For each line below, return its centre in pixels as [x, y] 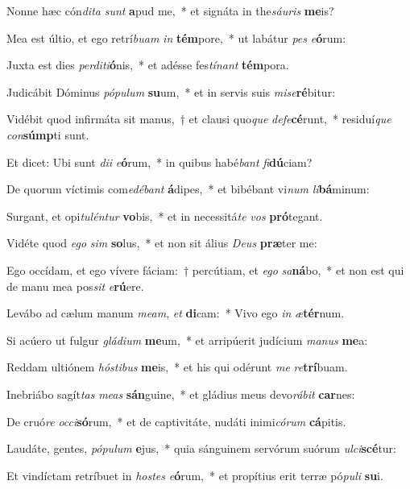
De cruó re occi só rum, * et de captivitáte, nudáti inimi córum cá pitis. [176, 421]
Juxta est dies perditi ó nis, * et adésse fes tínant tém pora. [148, 65]
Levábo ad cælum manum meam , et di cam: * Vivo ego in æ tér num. [176, 313]
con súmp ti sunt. [48, 134]
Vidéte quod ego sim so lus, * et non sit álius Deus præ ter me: [162, 243]
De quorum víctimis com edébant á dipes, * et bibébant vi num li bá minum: [188, 189]
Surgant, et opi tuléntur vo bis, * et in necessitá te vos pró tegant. [165, 215]
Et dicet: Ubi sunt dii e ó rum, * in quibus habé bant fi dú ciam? [159, 162]
